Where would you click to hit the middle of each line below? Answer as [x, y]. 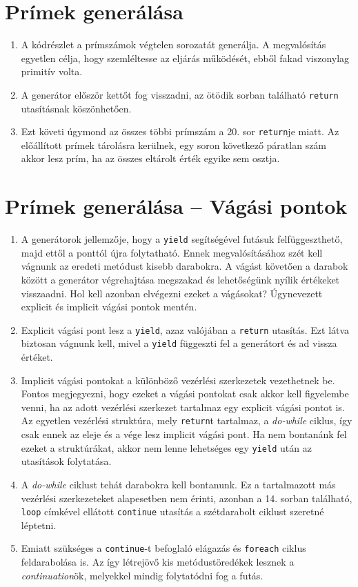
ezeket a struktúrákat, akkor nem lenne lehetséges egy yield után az [166, 447]
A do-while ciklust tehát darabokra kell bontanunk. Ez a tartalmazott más [178, 484]
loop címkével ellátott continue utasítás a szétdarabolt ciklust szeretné [172, 511]
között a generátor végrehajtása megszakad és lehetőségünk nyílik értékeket [180, 279]
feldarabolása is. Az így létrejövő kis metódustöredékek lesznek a [158, 562]
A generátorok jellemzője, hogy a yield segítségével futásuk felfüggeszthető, [182, 239]
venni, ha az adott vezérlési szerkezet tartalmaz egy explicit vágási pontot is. [183, 407]
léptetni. [39, 525]
